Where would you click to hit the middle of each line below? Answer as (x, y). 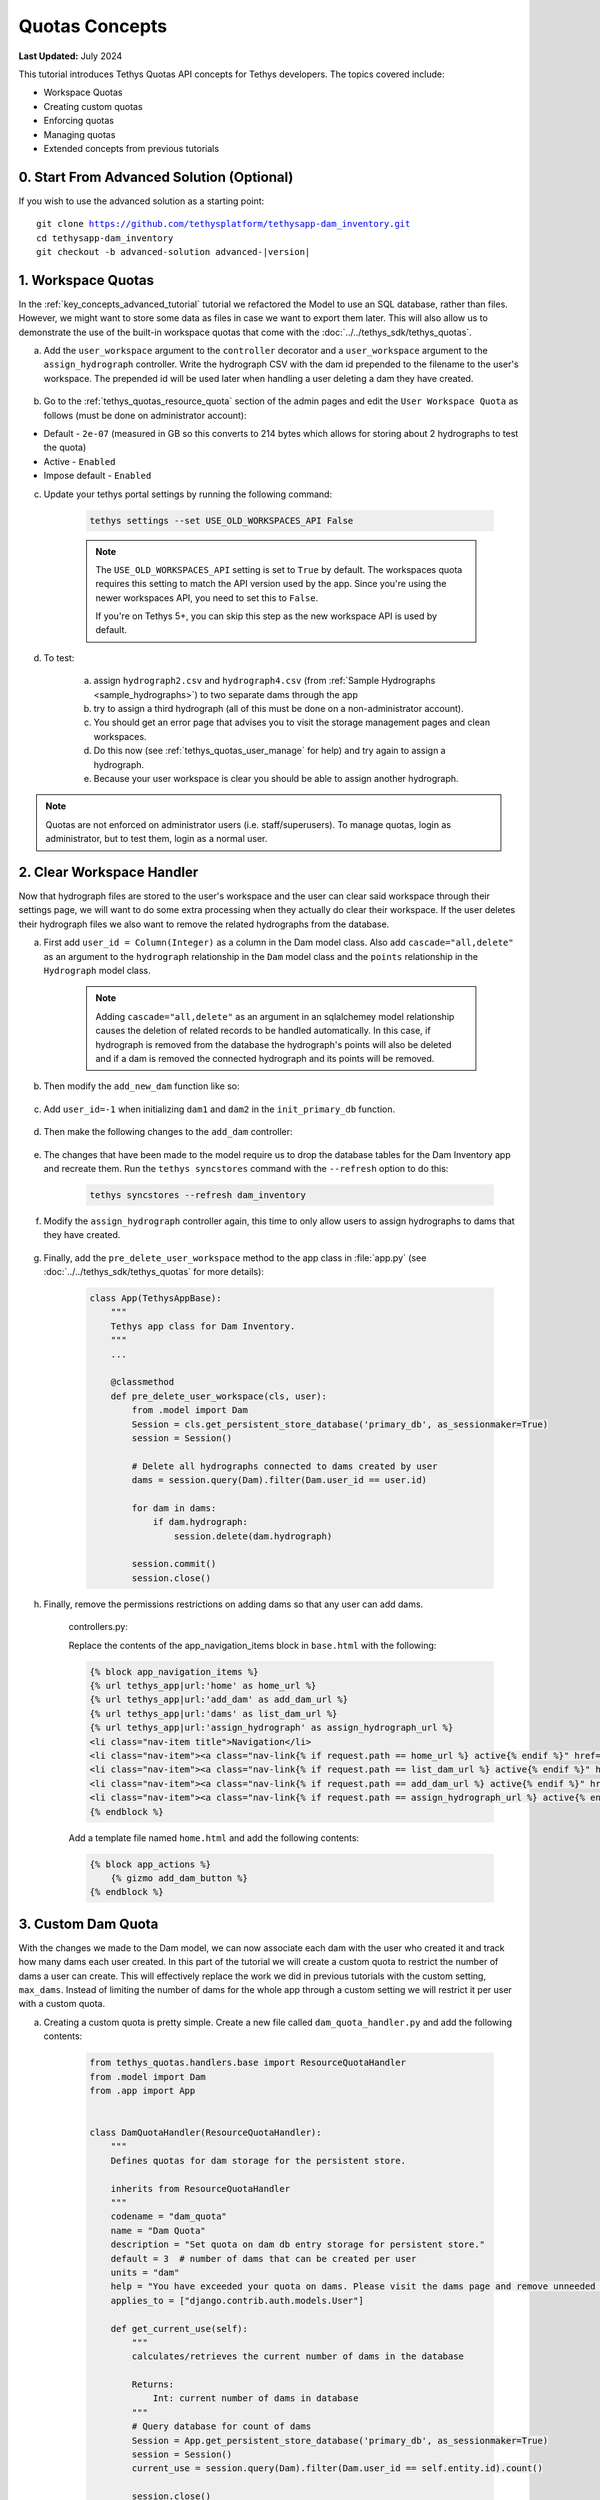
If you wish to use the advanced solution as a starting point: (141, 201)
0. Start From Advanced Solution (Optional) (156, 176)
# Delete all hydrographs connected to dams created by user (284, 1466)
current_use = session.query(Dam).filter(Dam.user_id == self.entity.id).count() (337, 2468)
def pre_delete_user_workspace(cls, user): (218, 1396)
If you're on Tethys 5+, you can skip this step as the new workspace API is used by (266, 616)
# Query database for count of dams (221, 2426)
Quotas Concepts (93, 26)
